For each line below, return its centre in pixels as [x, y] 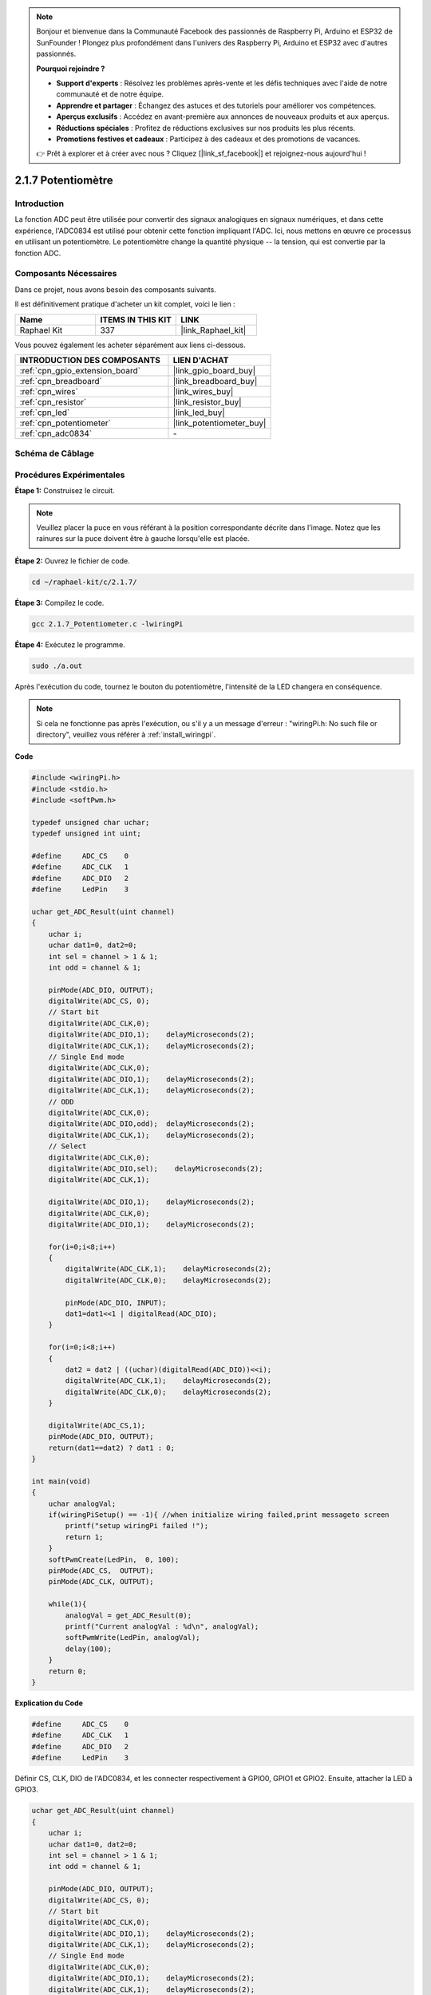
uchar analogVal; [82, 1503]
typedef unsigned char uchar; [91, 822]
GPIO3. [27, 1790]
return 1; [84, 1537]
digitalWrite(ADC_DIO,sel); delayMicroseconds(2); [156, 1168]
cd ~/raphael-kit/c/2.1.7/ [84, 582]
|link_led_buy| [199, 413]
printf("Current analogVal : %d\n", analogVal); [162, 1626]
